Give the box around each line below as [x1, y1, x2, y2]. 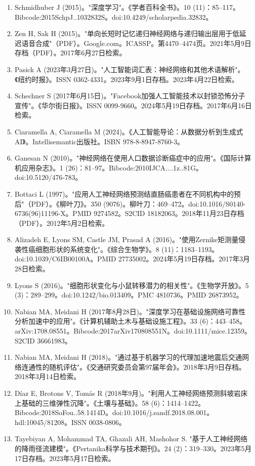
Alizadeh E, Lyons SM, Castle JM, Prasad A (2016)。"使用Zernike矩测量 [14, 234, 239, 245]
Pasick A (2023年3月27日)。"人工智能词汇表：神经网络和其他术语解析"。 [14, 64, 245, 74]
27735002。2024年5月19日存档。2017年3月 [118, 254, 250, 264]
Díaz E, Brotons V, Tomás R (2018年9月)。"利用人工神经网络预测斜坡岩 [14, 388, 241, 398]
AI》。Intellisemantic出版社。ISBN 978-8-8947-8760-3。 [14, 136, 184, 146]
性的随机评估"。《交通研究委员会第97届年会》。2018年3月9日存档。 [35, 361, 246, 372]
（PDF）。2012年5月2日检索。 [14, 217, 109, 228]
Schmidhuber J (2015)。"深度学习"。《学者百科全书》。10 [14, 2, 191, 12]
